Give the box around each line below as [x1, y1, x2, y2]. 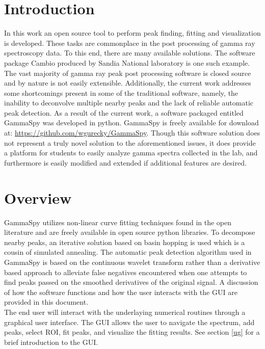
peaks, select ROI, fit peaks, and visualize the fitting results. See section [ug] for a [4, 327, 260, 337]
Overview [4, 187, 72, 208]
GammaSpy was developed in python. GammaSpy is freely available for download [4, 117, 259, 128]
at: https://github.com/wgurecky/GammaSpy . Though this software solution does [4, 127, 260, 138]
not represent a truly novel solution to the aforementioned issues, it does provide [4, 137, 256, 148]
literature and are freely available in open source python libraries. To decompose [4, 227, 255, 237]
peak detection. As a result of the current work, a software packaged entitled [4, 107, 244, 118]
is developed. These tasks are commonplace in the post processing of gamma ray [4, 37, 255, 48]
